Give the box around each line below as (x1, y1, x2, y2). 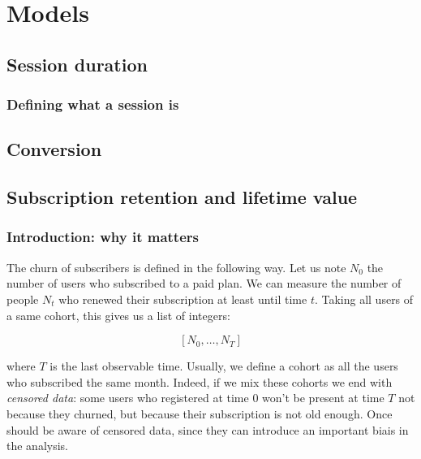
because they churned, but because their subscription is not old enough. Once (6, 405, 393, 422)
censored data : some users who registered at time (6, 389, 249, 406)
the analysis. (6, 437, 68, 454)
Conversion (6, 136, 102, 162)
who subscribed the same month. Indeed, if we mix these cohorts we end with (6, 373, 393, 390)
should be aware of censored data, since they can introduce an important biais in (6, 421, 409, 438)
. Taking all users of (314, 290, 414, 307)
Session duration (6, 51, 148, 76)
